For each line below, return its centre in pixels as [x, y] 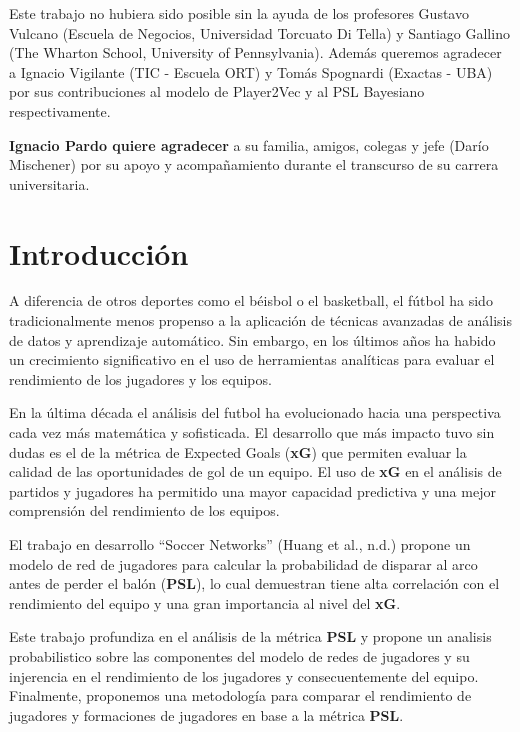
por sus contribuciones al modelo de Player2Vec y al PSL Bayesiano [217, 91]
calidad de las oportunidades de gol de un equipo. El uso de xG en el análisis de [255, 471]
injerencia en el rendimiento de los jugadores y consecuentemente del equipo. [244, 675]
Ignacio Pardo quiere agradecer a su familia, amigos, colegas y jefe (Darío [249, 144]
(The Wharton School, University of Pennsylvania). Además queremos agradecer [255, 52]
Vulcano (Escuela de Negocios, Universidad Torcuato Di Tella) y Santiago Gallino [259, 32]
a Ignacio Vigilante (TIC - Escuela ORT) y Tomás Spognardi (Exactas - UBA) [251, 71]
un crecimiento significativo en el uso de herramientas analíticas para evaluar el [252, 359]
